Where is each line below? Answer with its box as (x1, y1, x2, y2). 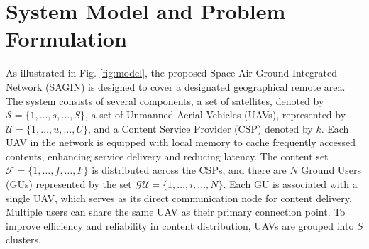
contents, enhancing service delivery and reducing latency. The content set (6, 148, 329, 163)
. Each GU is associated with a (223, 177, 358, 192)
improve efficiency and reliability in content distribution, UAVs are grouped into (6, 218, 354, 233)
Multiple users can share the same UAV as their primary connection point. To (6, 204, 346, 219)
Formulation (6, 24, 127, 53)
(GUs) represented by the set (6, 177, 132, 192)
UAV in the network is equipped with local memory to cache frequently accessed (6, 135, 356, 150)
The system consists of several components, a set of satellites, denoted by (6, 93, 324, 108)
